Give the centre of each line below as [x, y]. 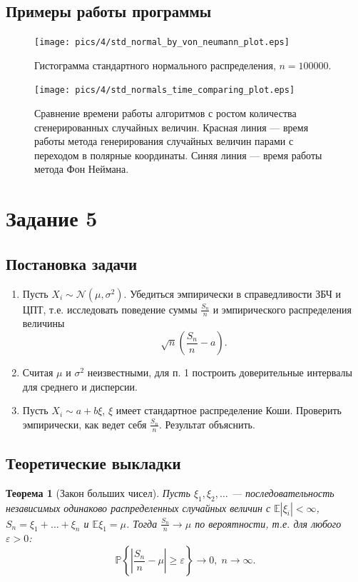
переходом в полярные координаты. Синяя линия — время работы [178, 155]
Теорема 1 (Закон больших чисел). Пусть [98, 492]
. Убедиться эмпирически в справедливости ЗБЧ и [232, 293]
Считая [38, 372]
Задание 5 [52, 218]
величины [44, 323]
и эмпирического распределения [282, 309]
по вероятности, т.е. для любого [268, 523]
